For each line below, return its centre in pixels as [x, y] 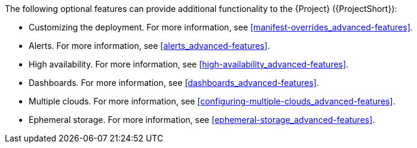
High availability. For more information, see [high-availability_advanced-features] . [189, 64]
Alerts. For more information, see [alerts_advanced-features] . [149, 46]
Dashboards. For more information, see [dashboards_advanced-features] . [174, 83]
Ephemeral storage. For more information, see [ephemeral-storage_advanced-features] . [202, 120]
